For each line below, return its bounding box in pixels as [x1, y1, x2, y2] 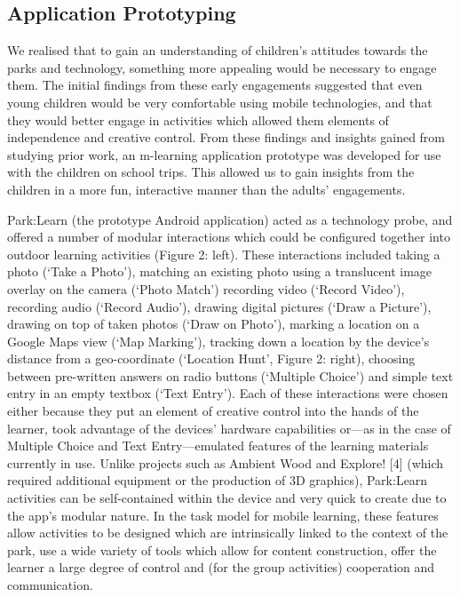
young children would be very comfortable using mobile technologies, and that [7, 92, 432, 111]
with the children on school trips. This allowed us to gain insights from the [7, 163, 415, 181]
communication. [7, 576, 93, 594]
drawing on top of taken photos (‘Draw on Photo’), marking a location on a [7, 314, 420, 333]
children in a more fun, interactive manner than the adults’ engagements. [7, 179, 406, 198]
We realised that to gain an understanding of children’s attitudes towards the [7, 41, 428, 60]
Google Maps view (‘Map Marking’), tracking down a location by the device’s [7, 331, 430, 350]
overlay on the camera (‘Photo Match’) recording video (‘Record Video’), [7, 279, 405, 298]
